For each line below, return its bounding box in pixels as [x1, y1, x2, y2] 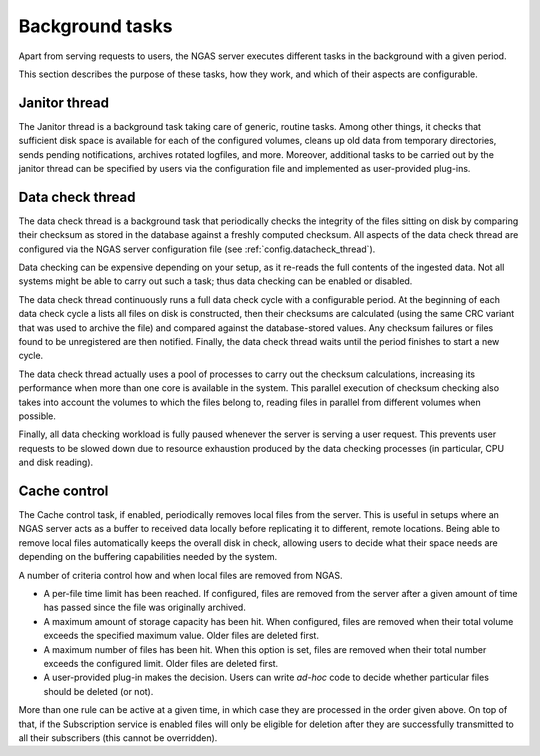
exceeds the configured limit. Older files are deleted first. [43, 657, 279, 669]
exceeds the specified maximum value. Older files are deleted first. [43, 630, 320, 642]
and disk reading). [18, 456, 94, 469]
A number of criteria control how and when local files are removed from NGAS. [18, 569, 344, 581]
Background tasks [18, 15, 173, 37]
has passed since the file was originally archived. [43, 601, 247, 614]
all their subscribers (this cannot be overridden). [18, 731, 218, 744]
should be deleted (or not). [43, 685, 154, 697]
